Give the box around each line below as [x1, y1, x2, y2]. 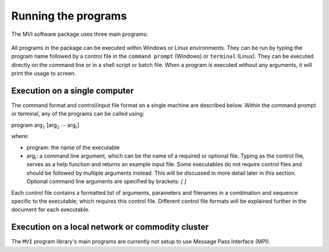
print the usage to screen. [11, 70, 76, 77]
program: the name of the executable [26, 144, 120, 151]
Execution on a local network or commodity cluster [11, 222, 209, 233]
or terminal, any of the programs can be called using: [11, 110, 144, 117]
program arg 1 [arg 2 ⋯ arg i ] [11, 121, 79, 130]
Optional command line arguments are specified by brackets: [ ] [26, 178, 187, 185]
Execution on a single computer [11, 85, 134, 96]
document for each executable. [11, 206, 90, 213]
